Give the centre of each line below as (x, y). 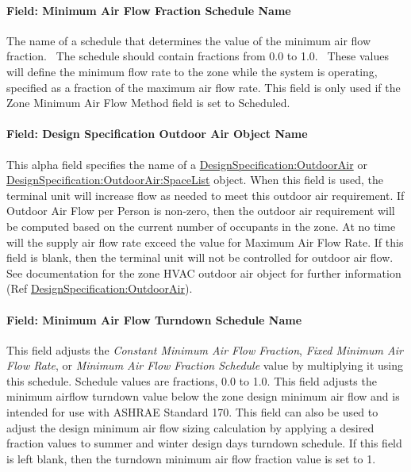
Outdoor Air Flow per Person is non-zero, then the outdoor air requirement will (201, 211)
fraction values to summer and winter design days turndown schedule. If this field (204, 443)
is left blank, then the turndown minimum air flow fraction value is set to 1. (191, 458)
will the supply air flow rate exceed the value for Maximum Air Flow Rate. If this (205, 242)
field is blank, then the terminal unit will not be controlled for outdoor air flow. (200, 257)
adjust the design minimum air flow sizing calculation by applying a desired (190, 427)
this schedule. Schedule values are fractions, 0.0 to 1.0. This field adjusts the (192, 380)
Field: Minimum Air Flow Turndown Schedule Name (154, 319)
